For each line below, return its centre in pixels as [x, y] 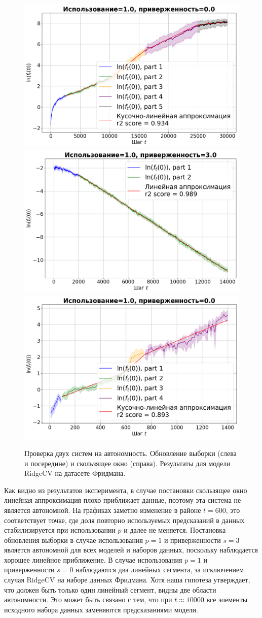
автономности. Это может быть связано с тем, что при [88, 599]
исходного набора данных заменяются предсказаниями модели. [101, 609]
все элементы [227, 599]
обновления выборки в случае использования [73, 540]
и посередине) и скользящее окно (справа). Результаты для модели [127, 463]
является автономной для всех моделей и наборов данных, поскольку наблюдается [131, 550]
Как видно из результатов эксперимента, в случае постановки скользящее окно [126, 490]
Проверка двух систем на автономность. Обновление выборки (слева [130, 453]
